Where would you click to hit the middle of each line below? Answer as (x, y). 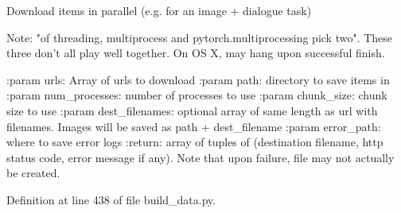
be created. (33, 173)
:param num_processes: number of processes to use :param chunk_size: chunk (197, 95)
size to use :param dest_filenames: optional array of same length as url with (192, 110)
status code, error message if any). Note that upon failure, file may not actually (200, 157)
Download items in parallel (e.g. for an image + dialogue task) (159, 10)
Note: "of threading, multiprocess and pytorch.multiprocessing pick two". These (200, 37)
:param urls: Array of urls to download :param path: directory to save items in (198, 79)
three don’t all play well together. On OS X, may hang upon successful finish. (196, 53)
